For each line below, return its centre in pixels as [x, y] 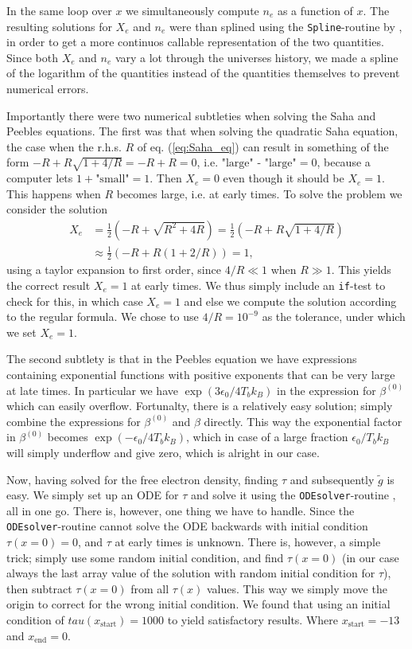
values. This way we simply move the [297, 588]
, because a [344, 162]
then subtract [39, 588]
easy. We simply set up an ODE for [93, 495]
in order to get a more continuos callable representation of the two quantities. [195, 42]
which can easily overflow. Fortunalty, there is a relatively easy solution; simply [200, 406]
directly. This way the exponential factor [303, 421]
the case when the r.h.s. [64, 146]
